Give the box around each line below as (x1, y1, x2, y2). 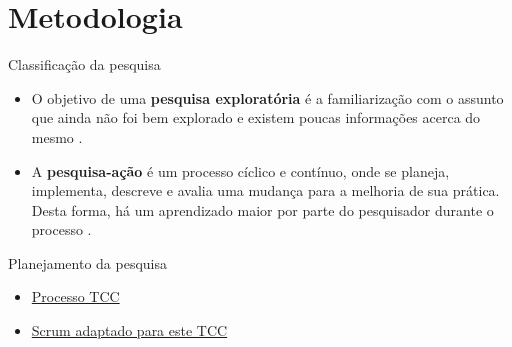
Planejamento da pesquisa (8, 252, 168, 273)
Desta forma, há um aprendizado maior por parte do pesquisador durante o (31, 199, 494, 220)
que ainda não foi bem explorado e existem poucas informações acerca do (31, 107, 481, 128)
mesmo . (31, 126, 83, 147)
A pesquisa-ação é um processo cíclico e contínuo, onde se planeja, (31, 160, 450, 181)
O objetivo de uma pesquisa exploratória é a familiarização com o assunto (31, 87, 504, 108)
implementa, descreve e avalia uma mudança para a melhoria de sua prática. (31, 180, 500, 201)
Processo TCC (31, 286, 120, 307)
